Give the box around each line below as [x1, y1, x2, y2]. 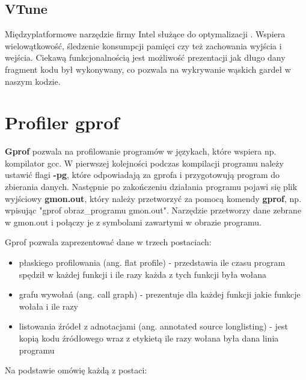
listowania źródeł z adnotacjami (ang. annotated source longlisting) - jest [19, 320, 289, 332]
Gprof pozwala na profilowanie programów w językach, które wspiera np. [5, 145, 277, 158]
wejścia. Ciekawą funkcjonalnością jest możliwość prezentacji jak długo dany [5, 51, 286, 64]
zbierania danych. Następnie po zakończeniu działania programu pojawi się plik [5, 180, 298, 193]
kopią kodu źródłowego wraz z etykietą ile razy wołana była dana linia [19, 332, 279, 345]
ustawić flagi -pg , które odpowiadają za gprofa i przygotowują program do [5, 168, 280, 181]
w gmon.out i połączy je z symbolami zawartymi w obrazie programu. [5, 215, 262, 228]
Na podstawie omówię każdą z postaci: [5, 364, 147, 376]
